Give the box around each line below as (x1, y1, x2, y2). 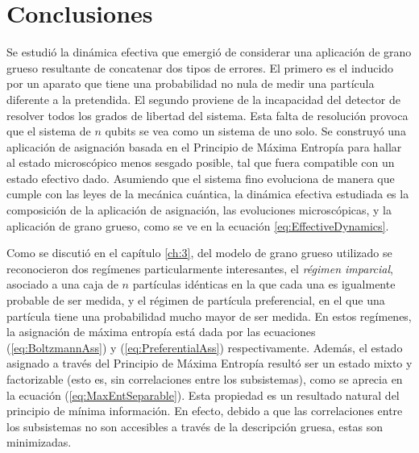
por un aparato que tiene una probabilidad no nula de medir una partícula (6, 75, 375, 92)
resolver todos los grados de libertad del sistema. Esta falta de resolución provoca (6, 106, 409, 123)
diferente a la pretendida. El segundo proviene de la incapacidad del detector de (6, 90, 400, 107)
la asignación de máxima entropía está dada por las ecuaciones (6, 323, 316, 340)
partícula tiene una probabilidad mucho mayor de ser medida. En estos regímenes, (6, 307, 412, 324)
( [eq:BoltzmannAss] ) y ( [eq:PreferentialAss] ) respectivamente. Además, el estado (6, 339, 403, 355)
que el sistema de (6, 123, 91, 139)
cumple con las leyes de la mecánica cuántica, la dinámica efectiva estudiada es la (6, 185, 409, 202)
